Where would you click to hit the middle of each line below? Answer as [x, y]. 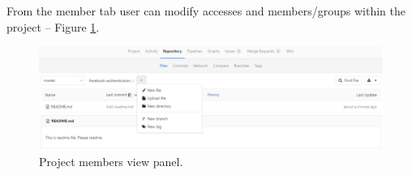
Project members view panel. [111, 162]
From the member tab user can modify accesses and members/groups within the [206, 11]
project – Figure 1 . [53, 26]
